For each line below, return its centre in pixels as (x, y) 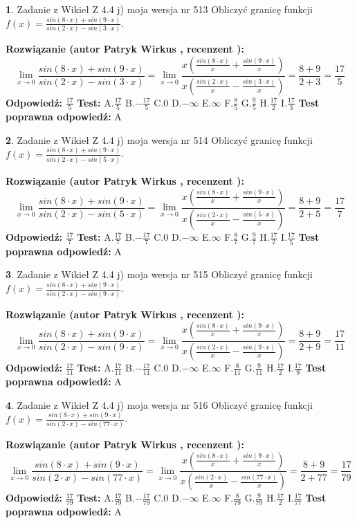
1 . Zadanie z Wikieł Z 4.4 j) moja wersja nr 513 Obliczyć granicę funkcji (159, 9)
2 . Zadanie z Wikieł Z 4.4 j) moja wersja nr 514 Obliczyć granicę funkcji (159, 139)
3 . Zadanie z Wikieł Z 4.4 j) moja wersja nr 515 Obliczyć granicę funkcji (159, 274)
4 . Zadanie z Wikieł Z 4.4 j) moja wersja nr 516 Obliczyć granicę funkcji (159, 404)
